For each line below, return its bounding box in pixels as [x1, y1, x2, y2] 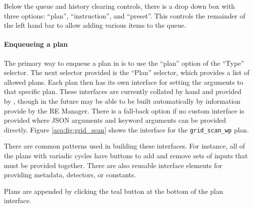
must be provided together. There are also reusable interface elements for [4, 160, 222, 170]
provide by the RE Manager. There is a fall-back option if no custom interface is [4, 105, 244, 115]
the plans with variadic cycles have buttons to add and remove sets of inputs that [4, 150, 248, 160]
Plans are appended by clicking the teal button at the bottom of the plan [4, 186, 223, 196]
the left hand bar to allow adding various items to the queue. [4, 20, 186, 30]
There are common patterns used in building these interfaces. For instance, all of [4, 141, 245, 151]
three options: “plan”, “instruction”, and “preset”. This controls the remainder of [4, 10, 245, 20]
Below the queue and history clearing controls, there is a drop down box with [4, 1, 235, 11]
